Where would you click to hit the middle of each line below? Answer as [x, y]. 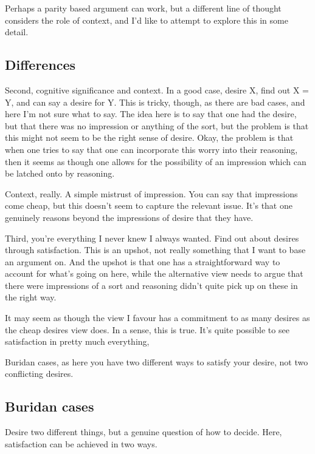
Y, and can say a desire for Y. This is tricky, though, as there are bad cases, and [155, 102]
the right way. [31, 297]
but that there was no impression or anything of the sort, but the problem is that [157, 125]
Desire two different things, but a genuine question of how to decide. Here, [144, 432]
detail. [17, 32]
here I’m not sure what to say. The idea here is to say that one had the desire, [151, 114]
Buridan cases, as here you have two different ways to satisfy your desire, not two [157, 361]
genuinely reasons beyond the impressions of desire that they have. [129, 217]
